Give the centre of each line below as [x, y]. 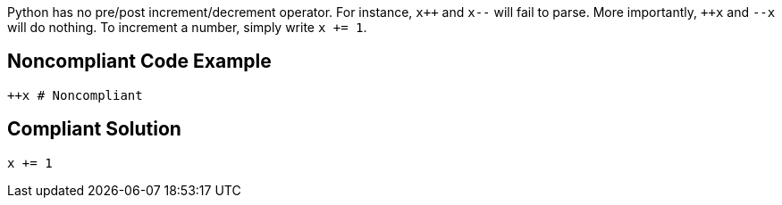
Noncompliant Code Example [139, 61]
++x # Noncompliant [75, 95]
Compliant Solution [94, 129]
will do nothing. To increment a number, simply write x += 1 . [187, 27]
